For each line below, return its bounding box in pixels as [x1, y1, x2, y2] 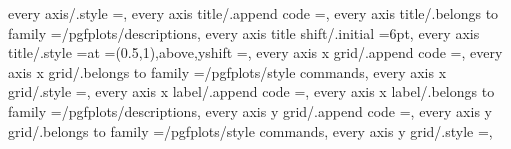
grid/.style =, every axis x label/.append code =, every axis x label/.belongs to [8, 81, 495, 102]
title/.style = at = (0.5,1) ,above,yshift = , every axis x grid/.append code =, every [8, 42, 503, 63]
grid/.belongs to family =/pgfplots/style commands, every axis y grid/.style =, [8, 120, 493, 141]
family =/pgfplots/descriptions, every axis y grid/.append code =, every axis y [8, 100, 492, 121]
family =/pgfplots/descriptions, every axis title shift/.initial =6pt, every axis [8, 22, 480, 43]
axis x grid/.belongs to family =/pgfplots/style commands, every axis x [8, 61, 447, 82]
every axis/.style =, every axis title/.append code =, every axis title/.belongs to [8, 3, 499, 23]
